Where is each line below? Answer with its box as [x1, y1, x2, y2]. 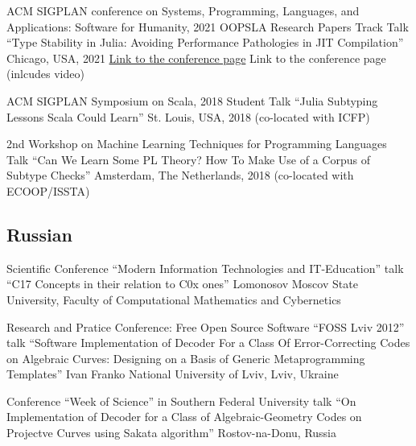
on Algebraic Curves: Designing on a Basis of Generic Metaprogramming [6, 349, 365, 366]
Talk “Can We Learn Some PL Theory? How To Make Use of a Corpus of [6, 151, 370, 167]
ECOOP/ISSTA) [6, 182, 90, 199]
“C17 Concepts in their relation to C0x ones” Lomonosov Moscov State [6, 275, 358, 292]
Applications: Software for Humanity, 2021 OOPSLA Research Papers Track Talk [6, 18, 409, 35]
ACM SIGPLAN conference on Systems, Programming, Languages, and [6, 2, 360, 19]
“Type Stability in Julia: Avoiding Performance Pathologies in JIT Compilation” [6, 34, 404, 51]
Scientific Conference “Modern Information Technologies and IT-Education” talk [6, 259, 404, 276]
